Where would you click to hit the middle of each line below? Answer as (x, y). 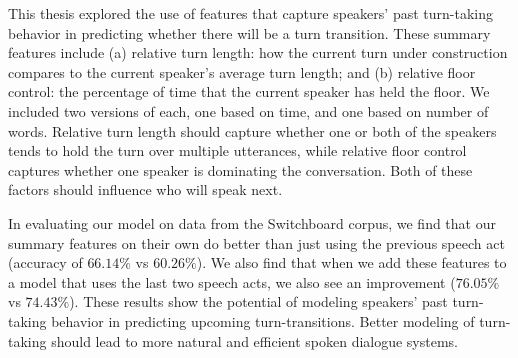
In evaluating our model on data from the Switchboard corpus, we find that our (252, 222)
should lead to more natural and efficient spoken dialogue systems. (255, 340)
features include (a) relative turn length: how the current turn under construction (258, 52)
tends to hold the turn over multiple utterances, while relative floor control (237, 150)
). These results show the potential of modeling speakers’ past (258, 301)
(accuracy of (45, 262)
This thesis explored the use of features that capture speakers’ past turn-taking (250, 13)
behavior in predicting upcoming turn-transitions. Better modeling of (263, 320)
